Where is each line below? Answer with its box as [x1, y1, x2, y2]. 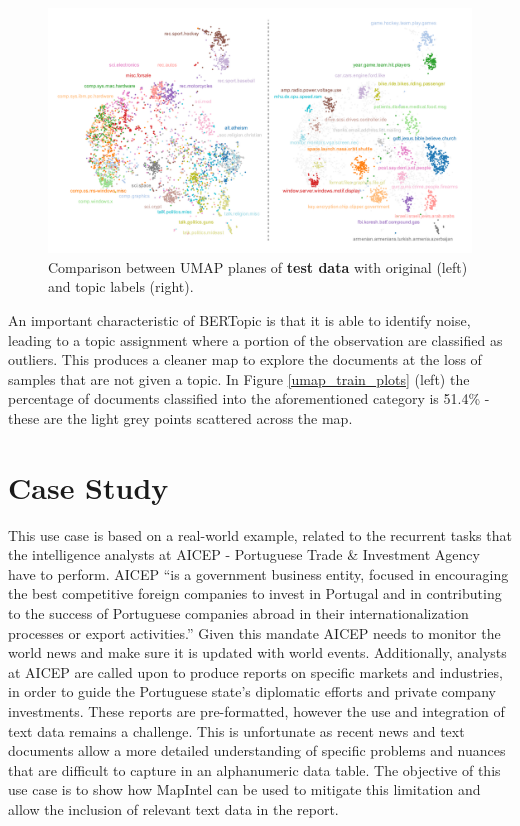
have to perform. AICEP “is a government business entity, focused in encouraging [8, 563, 509, 584]
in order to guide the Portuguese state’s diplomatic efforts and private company [8, 681, 496, 702]
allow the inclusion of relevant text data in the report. [8, 798, 339, 819]
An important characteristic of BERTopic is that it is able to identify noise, [8, 309, 471, 330]
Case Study [8, 466, 169, 507]
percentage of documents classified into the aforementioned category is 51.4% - [8, 388, 490, 409]
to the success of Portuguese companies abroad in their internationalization [8, 602, 469, 623]
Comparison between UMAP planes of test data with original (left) [48, 256, 468, 277]
